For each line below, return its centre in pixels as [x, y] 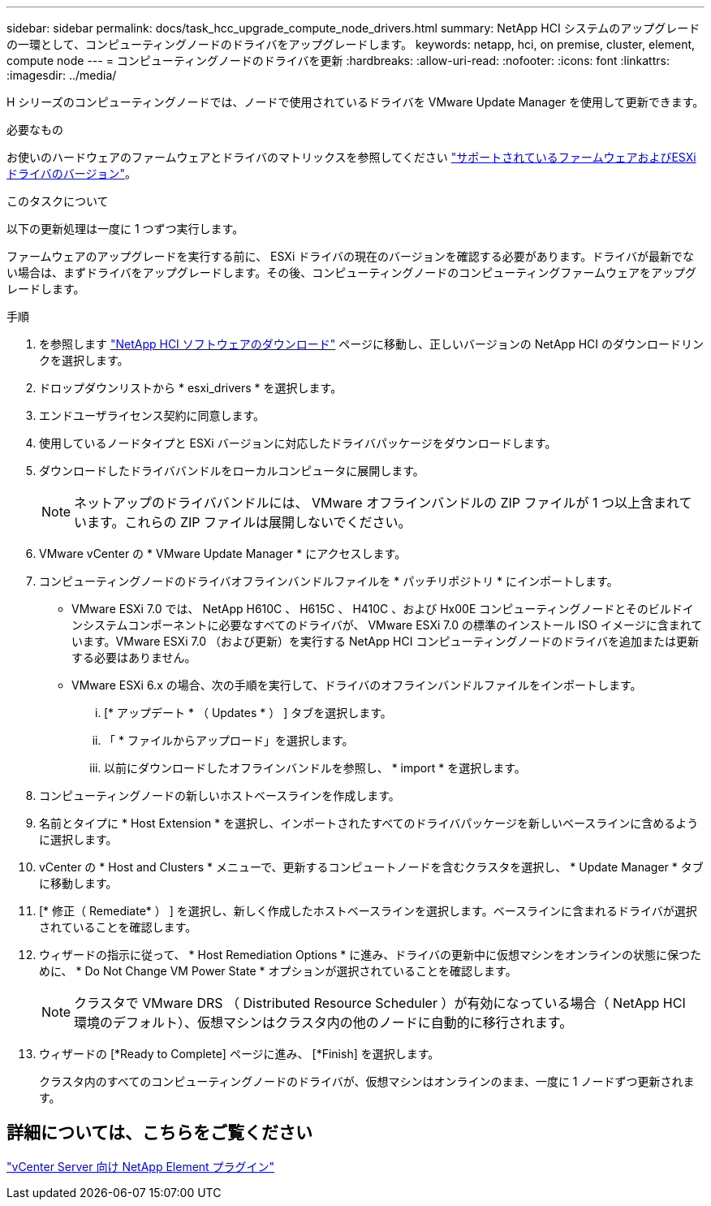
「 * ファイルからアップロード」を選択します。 [229, 740]
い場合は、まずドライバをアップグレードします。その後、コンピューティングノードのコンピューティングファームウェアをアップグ [351, 272]
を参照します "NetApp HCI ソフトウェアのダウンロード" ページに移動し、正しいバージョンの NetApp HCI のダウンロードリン [372, 344]
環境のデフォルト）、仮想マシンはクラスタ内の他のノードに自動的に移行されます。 [323, 1022]
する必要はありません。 [134, 657]
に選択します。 [78, 839]
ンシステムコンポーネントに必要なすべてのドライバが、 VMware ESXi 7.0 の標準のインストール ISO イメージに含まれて [387, 625]
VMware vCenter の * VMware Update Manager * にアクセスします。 [223, 553]
